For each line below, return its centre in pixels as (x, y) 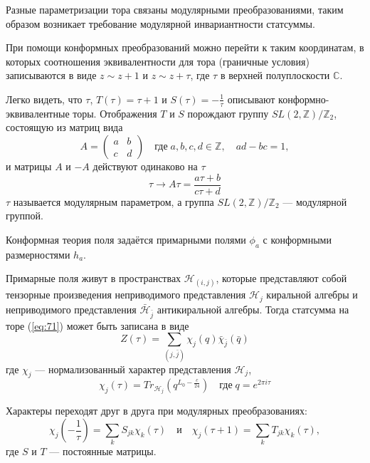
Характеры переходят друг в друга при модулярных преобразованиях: (157, 411)
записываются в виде (51, 75)
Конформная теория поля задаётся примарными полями (126, 239)
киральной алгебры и (312, 295)
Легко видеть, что (44, 99)
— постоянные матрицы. (103, 451)
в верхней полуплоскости (275, 75)
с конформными (297, 239)
